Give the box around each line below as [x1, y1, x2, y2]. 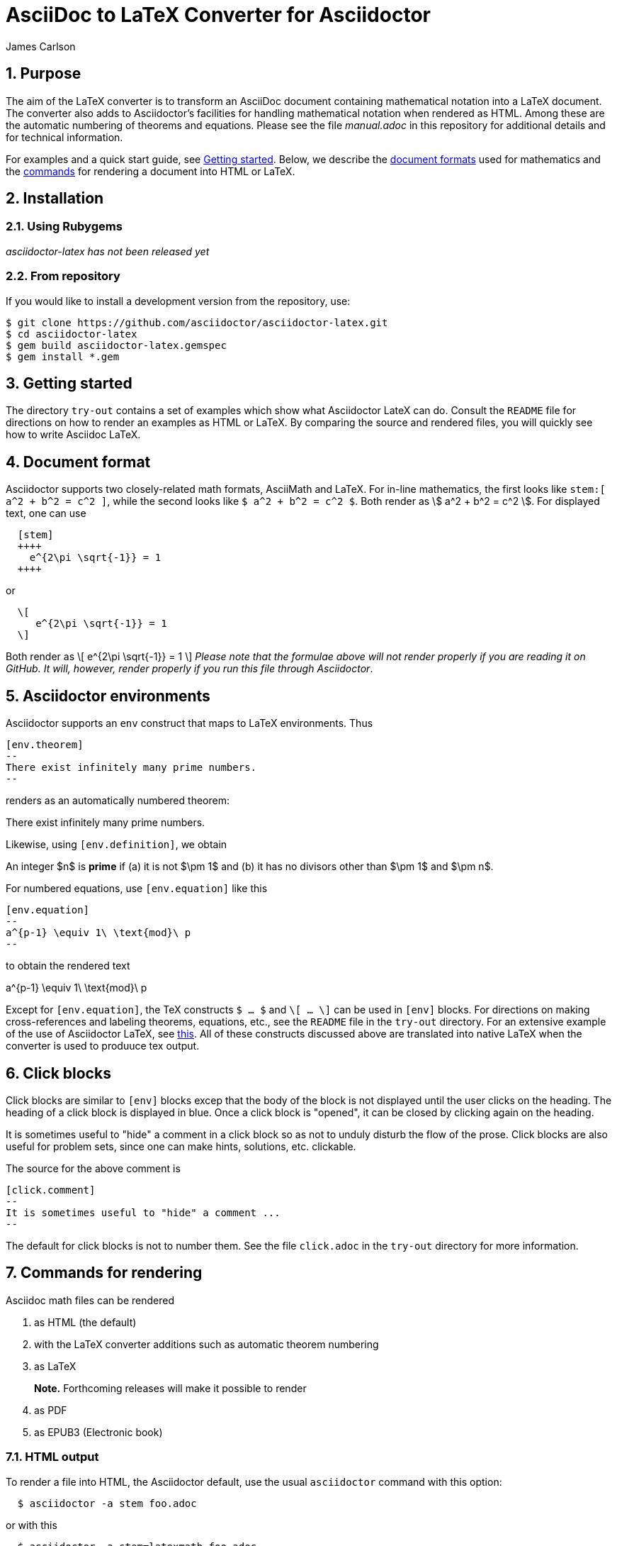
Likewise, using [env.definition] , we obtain [6, 838, 227, 851]
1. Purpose [6, 65, 81, 83]
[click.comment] [6, 1184, 96, 1196]
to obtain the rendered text [6, 960, 130, 972]
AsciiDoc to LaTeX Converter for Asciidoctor [6, 3, 431, 27]
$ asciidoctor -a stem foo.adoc [17, 1497, 197, 1509]
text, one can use [6, 507, 86, 520]
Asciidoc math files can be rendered [6, 1294, 174, 1306]
